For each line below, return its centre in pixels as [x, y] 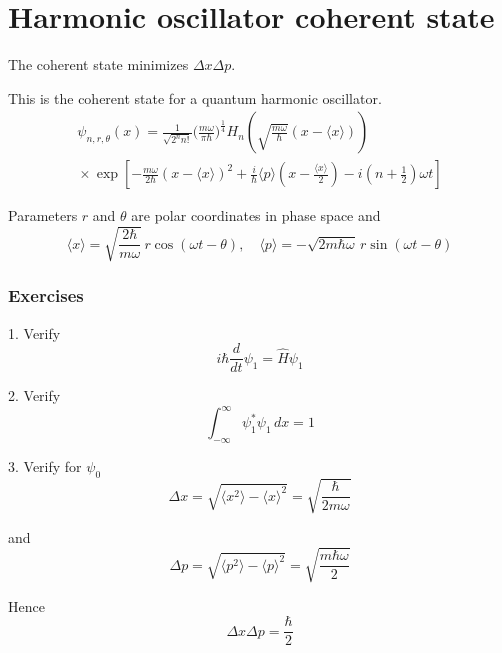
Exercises [46, 295]
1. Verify [34, 332]
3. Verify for [45, 466]
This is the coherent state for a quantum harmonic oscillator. [195, 97]
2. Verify [34, 395]
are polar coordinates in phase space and [256, 215]
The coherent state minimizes [98, 64]
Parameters [43, 215]
